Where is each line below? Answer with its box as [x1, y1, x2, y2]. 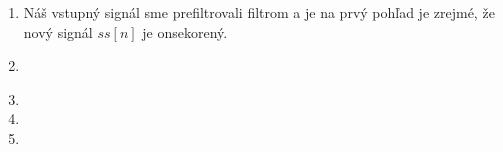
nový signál [23, 21, 93, 42]
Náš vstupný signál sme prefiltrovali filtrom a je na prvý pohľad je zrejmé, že [23, 2, 495, 22]
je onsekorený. [142, 21, 228, 42]
